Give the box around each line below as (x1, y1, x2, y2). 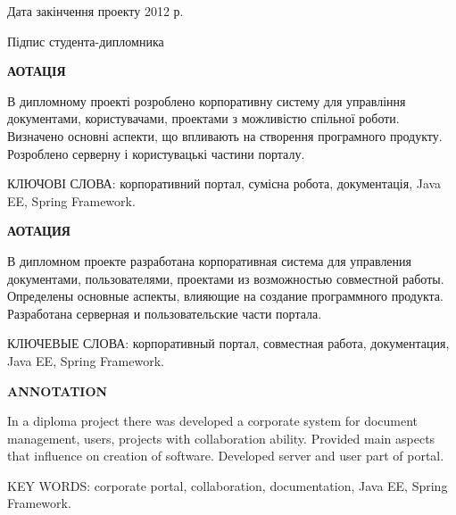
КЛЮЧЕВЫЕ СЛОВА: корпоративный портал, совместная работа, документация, (7, 334, 450, 353)
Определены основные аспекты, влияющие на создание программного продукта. (7, 287, 444, 305)
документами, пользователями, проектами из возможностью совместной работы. (7, 269, 444, 287)
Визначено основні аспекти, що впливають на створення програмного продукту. (7, 126, 443, 145)
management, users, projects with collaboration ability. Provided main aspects (7, 428, 435, 447)
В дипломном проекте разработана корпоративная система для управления (7, 251, 412, 270)
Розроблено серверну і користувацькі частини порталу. (7, 144, 305, 162)
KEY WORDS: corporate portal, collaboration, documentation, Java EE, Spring (7, 476, 448, 494)
